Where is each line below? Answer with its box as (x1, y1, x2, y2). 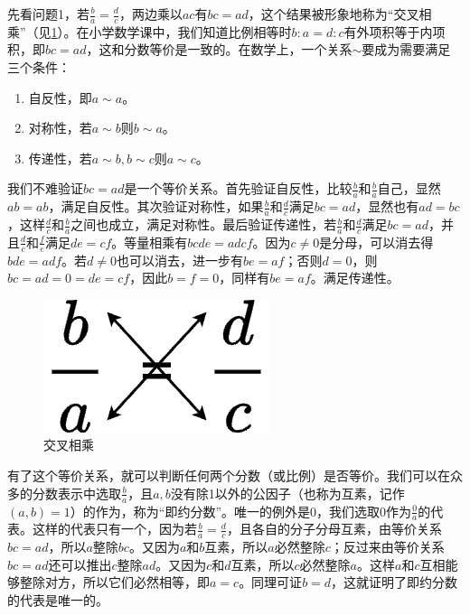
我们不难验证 (7, 179, 83, 198)
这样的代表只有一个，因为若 (32, 519, 197, 538)
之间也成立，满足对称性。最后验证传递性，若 (70, 215, 337, 234)
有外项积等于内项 (343, 22, 446, 41)
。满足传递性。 (310, 268, 399, 287)
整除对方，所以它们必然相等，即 (19, 573, 210, 592)
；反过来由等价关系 (330, 537, 445, 556)
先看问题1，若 (7, 5, 89, 23)
